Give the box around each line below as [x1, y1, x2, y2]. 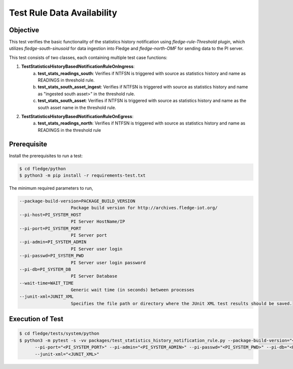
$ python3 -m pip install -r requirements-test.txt [19, 173, 146, 178]
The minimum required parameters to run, [9, 185, 93, 191]
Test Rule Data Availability [9, 7, 117, 18]
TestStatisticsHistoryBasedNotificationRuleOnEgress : [21, 113, 134, 119]
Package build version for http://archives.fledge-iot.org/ [71, 205, 218, 211]
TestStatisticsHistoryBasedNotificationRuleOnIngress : [21, 63, 135, 69]
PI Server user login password [71, 260, 146, 266]
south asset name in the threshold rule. [38, 104, 117, 110]
